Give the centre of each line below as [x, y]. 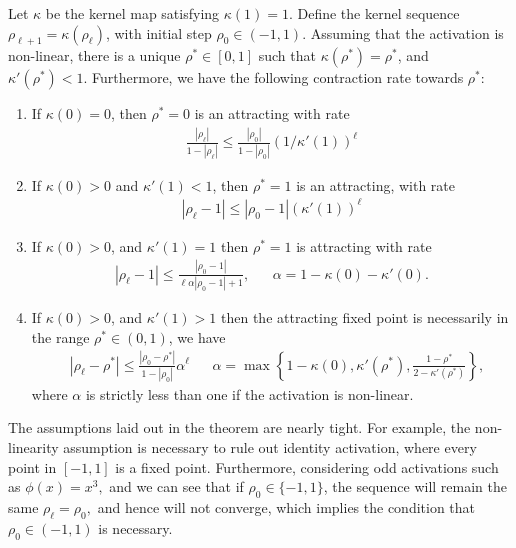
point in [32, 466]
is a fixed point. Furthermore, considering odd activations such [307, 466]
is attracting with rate [364, 245]
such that [287, 55]
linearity [33, 447]
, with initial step [158, 32]
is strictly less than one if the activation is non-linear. [249, 393]
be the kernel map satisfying [132, 13]
